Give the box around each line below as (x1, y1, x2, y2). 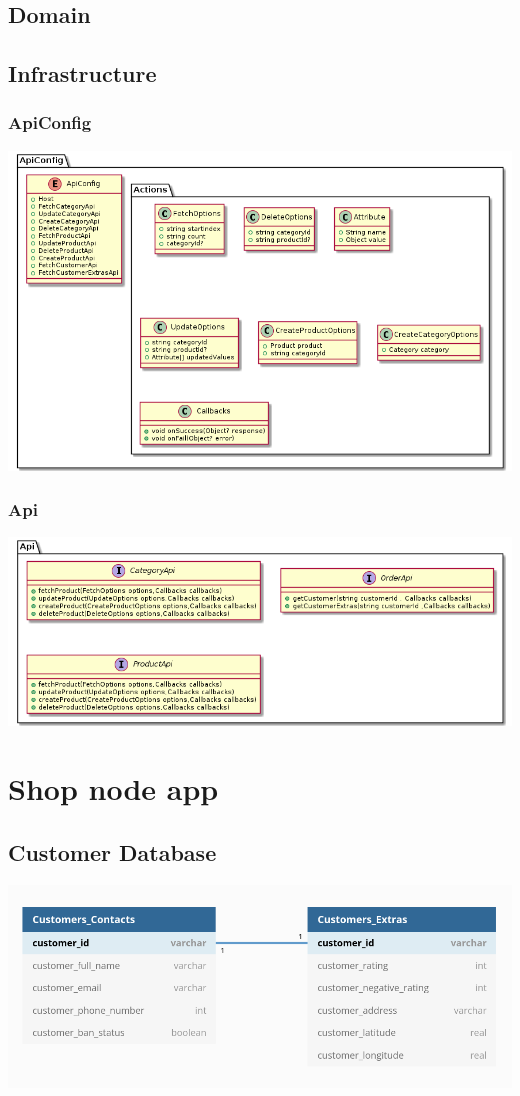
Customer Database (8, 836, 217, 867)
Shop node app (8, 768, 219, 809)
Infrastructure (8, 58, 157, 89)
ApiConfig (8, 110, 92, 135)
